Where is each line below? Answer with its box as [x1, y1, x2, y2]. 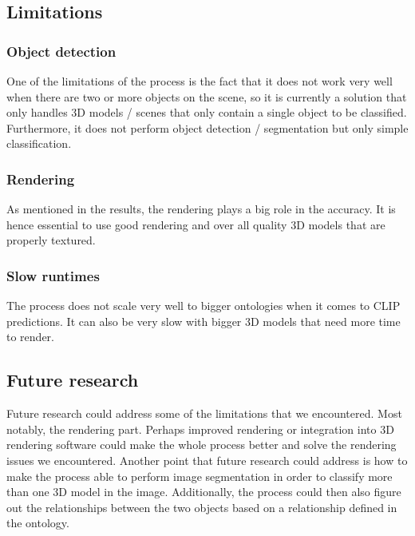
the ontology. [6, 514, 69, 531]
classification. [6, 135, 72, 152]
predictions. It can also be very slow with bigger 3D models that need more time [6, 312, 401, 329]
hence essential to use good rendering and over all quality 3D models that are [6, 216, 385, 232]
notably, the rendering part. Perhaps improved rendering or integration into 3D [6, 420, 394, 437]
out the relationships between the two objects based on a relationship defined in [6, 498, 397, 515]
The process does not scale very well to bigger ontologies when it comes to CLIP [6, 297, 401, 314]
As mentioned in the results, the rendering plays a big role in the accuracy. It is [6, 201, 396, 217]
